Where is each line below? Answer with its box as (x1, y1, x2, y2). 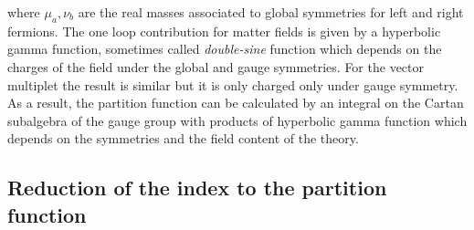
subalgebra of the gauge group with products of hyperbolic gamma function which (7, 110, 468, 130)
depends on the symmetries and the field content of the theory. (7, 129, 359, 148)
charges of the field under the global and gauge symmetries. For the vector (7, 57, 424, 76)
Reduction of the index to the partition (7, 173, 387, 202)
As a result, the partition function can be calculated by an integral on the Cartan (7, 93, 464, 112)
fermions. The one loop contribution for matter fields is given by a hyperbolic (7, 21, 441, 40)
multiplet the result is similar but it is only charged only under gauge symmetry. (7, 75, 458, 94)
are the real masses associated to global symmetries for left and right (78, 3, 464, 21)
